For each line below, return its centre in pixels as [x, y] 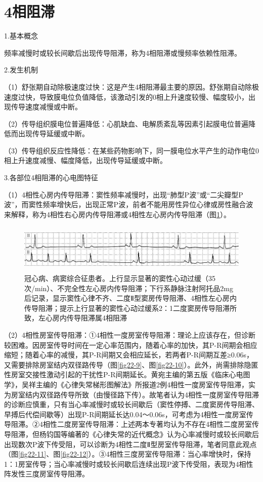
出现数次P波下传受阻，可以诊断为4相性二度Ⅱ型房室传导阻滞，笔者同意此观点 [130, 444]
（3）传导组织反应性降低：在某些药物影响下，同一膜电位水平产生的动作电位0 [131, 150]
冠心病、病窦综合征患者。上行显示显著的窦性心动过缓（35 [120, 278]
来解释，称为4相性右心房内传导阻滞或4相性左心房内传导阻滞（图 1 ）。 [117, 214]
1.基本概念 [21, 36]
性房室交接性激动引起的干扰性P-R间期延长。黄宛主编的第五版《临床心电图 [127, 374]
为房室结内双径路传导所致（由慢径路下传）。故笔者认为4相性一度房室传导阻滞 [131, 394]
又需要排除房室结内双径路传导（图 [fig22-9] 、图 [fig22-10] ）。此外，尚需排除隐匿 [131, 364]
